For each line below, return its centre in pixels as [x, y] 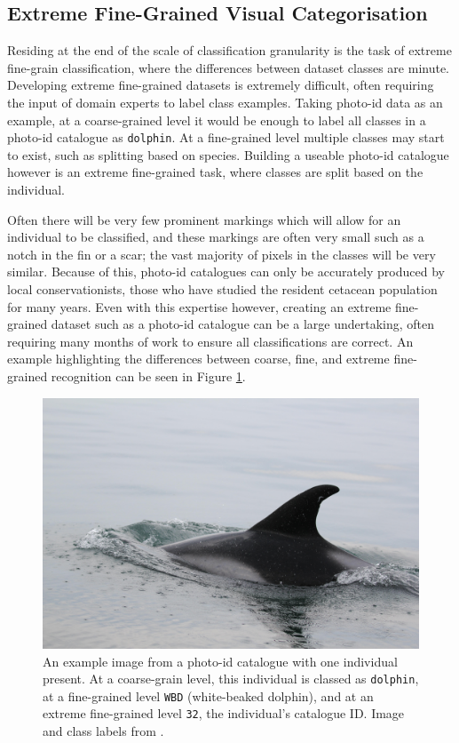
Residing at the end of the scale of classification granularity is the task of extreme [229, 50]
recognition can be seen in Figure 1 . [148, 375]
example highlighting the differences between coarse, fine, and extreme [198, 359]
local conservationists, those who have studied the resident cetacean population [222, 288]
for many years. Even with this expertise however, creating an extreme [199, 306]
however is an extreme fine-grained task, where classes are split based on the [215, 172]
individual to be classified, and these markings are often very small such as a [216, 237]
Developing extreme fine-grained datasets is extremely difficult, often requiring [221, 85]
